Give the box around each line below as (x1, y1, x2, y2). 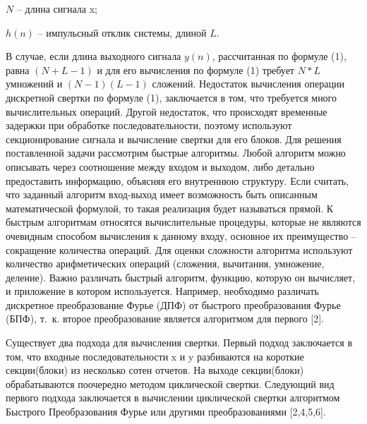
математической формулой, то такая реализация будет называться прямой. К (6, 200, 334, 215)
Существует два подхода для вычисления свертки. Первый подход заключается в (6, 335, 352, 350)
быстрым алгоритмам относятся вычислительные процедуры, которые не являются (6, 214, 361, 229)
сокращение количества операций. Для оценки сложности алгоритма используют (6, 242, 353, 257)
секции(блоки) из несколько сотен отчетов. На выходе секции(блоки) (6, 363, 304, 377)
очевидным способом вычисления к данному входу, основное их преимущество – (6, 228, 356, 243)
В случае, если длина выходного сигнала (6, 49, 181, 63)
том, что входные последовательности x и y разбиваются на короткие (6, 349, 304, 363)
